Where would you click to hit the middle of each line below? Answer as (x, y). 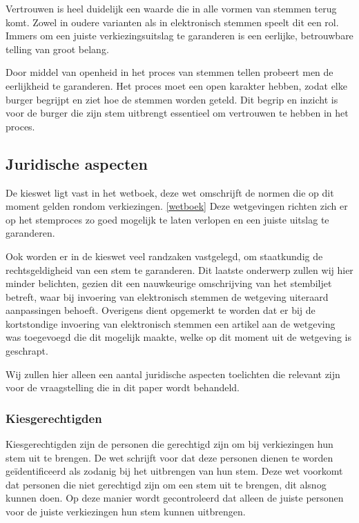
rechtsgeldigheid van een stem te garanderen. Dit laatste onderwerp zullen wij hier (179, 269)
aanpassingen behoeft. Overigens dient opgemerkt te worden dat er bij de (161, 310)
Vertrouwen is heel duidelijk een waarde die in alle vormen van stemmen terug (171, 8)
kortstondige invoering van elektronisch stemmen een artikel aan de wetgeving (171, 323)
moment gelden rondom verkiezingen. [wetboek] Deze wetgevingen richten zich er (177, 206)
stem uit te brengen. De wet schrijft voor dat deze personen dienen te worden (169, 457)
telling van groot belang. (57, 49)
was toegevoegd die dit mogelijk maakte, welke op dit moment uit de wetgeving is (178, 337)
